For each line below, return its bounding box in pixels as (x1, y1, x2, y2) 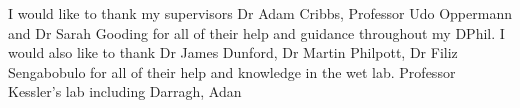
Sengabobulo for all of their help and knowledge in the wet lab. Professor (8, 61, 456, 82)
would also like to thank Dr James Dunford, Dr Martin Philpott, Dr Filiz (8, 42, 458, 63)
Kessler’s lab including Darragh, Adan (8, 81, 242, 102)
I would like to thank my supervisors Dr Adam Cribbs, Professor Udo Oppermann (8, 3, 512, 23)
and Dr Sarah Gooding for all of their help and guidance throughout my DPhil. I (8, 22, 505, 43)
